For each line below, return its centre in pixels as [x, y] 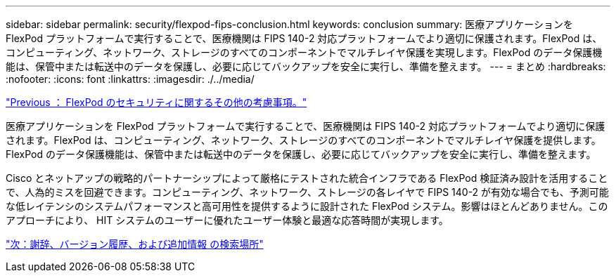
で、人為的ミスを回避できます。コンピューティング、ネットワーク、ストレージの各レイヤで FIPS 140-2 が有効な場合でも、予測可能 [307, 192]
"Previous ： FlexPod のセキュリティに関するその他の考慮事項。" [156, 102]
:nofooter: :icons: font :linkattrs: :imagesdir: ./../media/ [130, 79]
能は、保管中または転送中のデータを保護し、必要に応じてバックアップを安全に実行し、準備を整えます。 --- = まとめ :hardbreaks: [306, 66]
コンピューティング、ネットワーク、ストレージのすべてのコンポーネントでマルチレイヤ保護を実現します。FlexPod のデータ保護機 [304, 52]
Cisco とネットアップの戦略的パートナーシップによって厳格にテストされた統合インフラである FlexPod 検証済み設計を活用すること [307, 178]
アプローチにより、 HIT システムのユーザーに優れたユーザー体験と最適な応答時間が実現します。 [227, 220]
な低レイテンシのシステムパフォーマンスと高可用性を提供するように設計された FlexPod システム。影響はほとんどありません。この [307, 206]
